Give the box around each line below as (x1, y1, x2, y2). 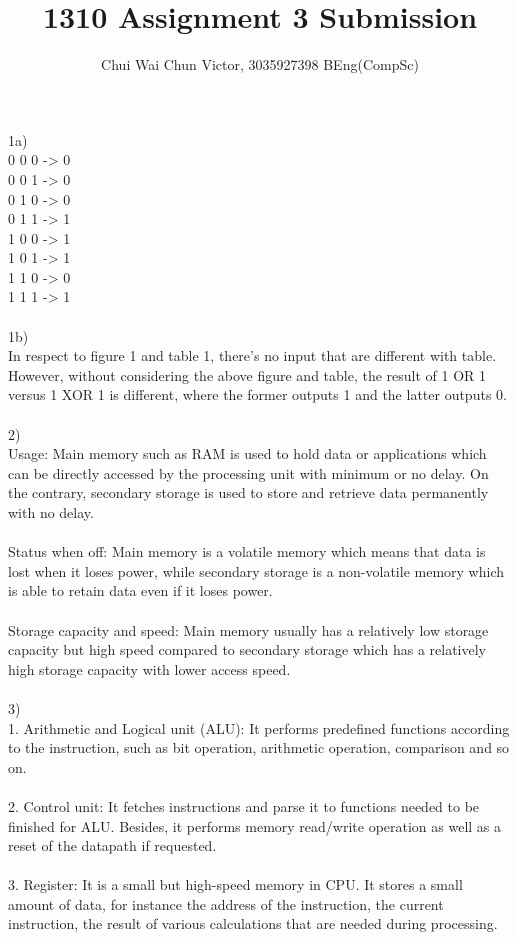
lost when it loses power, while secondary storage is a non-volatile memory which (8, 560, 505, 581)
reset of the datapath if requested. (8, 835, 217, 856)
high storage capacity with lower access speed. (8, 658, 291, 679)
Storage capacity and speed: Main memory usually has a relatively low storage (8, 619, 489, 640)
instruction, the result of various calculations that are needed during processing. (8, 913, 498, 934)
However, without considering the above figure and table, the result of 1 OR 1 (8, 364, 487, 385)
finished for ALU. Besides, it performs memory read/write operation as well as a (8, 815, 502, 836)
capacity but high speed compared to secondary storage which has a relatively (8, 639, 487, 660)
